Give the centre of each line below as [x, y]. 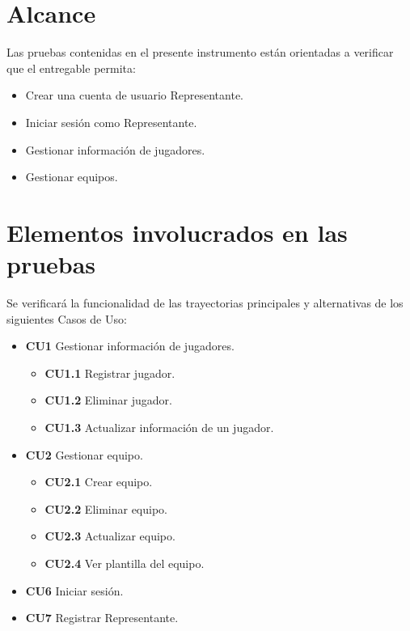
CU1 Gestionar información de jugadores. [130, 346]
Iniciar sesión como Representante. [111, 122]
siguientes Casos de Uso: [67, 318]
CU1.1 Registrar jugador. [110, 373]
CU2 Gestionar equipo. [84, 454]
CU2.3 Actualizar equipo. [110, 536]
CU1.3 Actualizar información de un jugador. [159, 427]
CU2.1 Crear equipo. [99, 482]
